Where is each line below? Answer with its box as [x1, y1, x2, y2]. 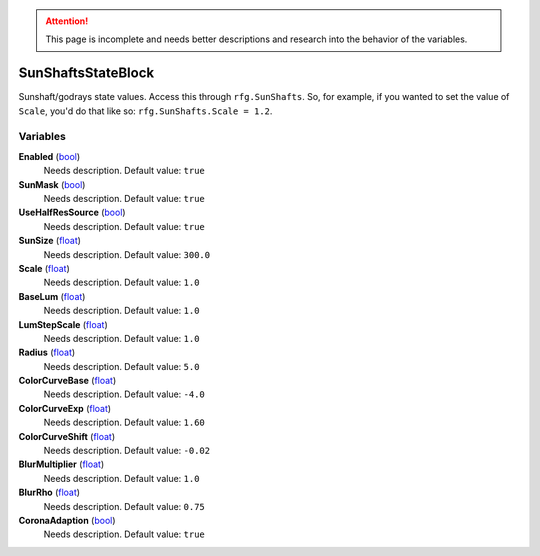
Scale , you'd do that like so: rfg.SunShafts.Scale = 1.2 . [18, 105, 273, 117]
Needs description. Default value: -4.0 [43, 388, 205, 400]
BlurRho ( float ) [18, 486, 80, 499]
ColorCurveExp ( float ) [18, 402, 112, 414]
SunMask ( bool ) [18, 178, 86, 190]
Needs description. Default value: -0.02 [43, 445, 210, 457]
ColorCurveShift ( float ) [18, 430, 116, 442]
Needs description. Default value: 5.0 [43, 360, 200, 372]
